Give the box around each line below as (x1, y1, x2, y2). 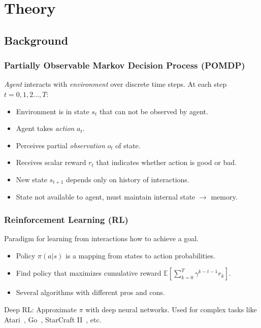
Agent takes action (16, 123, 75, 134)
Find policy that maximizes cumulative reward (16, 268, 161, 278)
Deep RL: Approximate (4, 304, 77, 314)
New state (16, 174, 47, 184)
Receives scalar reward (16, 157, 86, 168)
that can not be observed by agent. (99, 106, 208, 116)
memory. (211, 191, 238, 202)
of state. (115, 140, 141, 150)
